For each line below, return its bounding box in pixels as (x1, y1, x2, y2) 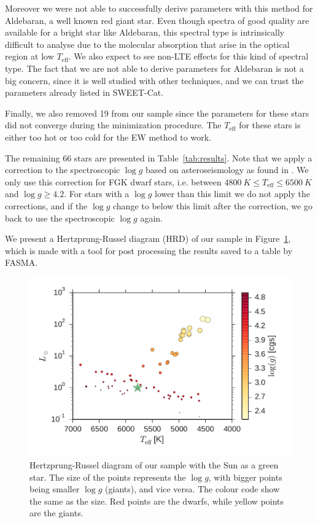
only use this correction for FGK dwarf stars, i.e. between (5, 175, 222, 188)
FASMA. (5, 256, 38, 269)
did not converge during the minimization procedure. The (5, 118, 222, 131)
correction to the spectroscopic (5, 163, 120, 176)
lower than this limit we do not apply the (155, 187, 310, 200)
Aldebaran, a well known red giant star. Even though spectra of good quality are (5, 14, 309, 26)
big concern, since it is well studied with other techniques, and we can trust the (5, 74, 304, 87)
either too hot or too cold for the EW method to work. (5, 130, 211, 143)
